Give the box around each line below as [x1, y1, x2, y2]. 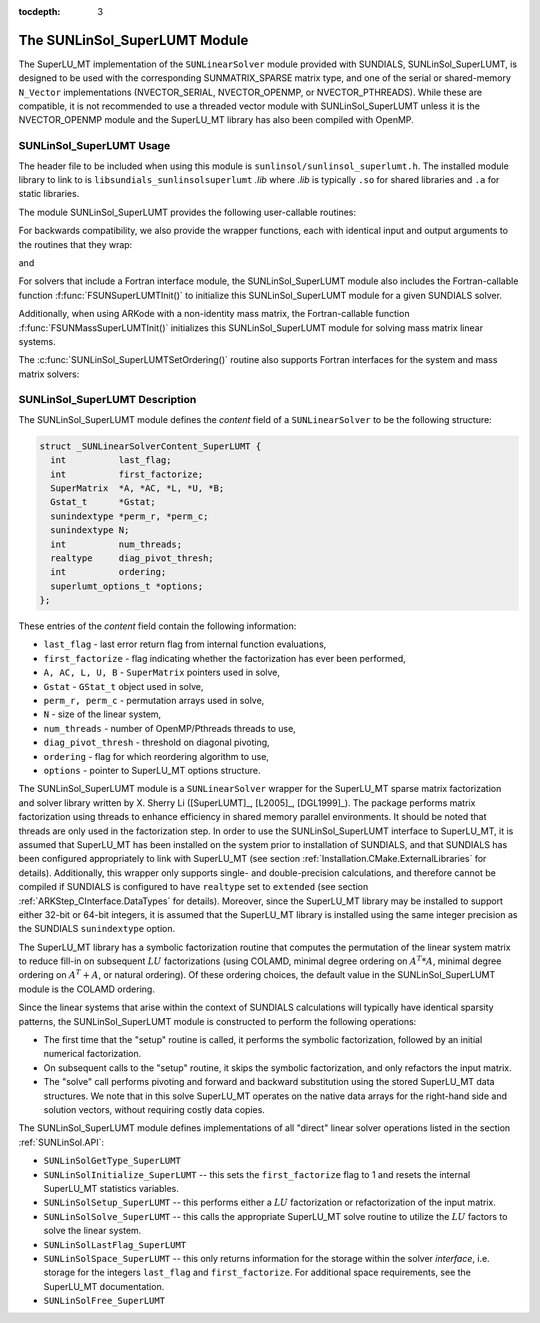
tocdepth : [18, 6, 61, 17]
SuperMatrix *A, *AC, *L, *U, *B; [50, 482, 225, 494]
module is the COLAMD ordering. [18, 983, 155, 995]
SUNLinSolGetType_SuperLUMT [43, 1155, 182, 1167]
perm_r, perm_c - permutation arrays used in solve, [43, 695, 265, 707]
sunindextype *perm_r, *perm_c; [50, 510, 209, 522]
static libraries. [18, 188, 80, 200]
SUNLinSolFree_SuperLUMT [43, 1295, 165, 1307]
